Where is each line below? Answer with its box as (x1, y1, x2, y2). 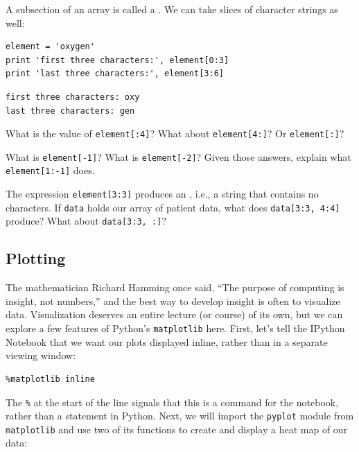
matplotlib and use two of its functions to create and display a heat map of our (6, 421, 348, 436)
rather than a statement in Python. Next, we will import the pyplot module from (6, 408, 354, 423)
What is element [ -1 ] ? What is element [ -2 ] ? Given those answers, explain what (6, 149, 351, 164)
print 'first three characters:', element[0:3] (6, 55, 229, 65)
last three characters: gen (6, 105, 135, 116)
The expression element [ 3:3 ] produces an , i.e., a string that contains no (6, 186, 319, 201)
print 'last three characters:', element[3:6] (6, 69, 224, 79)
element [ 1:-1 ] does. (6, 163, 95, 177)
